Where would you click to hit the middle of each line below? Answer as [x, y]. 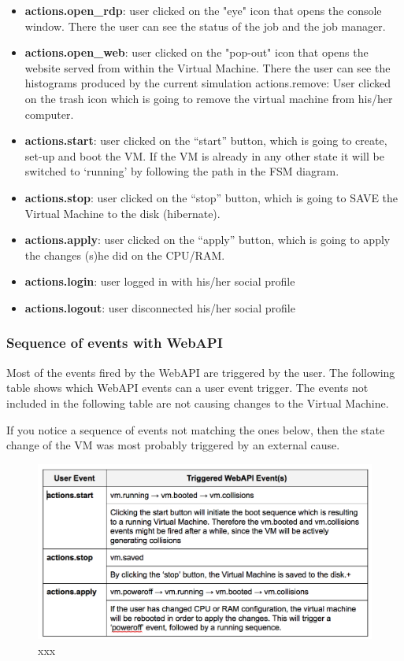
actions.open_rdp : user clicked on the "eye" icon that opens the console [203, 10]
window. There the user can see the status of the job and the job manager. [205, 26]
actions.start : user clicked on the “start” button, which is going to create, [206, 140]
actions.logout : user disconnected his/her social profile [160, 307]
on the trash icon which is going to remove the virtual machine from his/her [209, 98]
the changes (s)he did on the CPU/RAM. [125, 255]
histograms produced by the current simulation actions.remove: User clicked [208, 83]
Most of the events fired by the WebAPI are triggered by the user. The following [201, 372]
